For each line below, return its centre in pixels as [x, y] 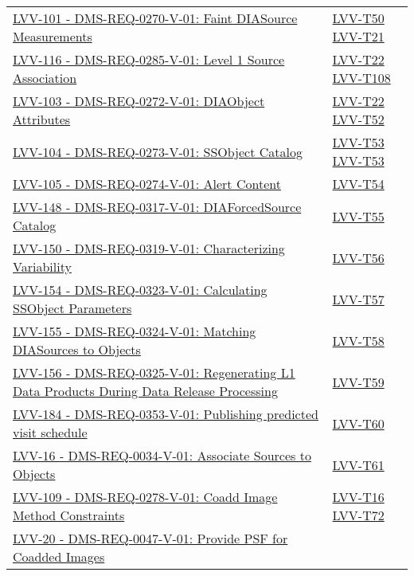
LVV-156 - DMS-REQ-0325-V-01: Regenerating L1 [154, 372]
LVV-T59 [358, 382]
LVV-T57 [358, 299]
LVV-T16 [358, 497]
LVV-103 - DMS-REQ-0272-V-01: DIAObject [139, 101]
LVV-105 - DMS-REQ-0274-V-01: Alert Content [147, 184]
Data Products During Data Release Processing [145, 391]
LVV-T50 [358, 18]
